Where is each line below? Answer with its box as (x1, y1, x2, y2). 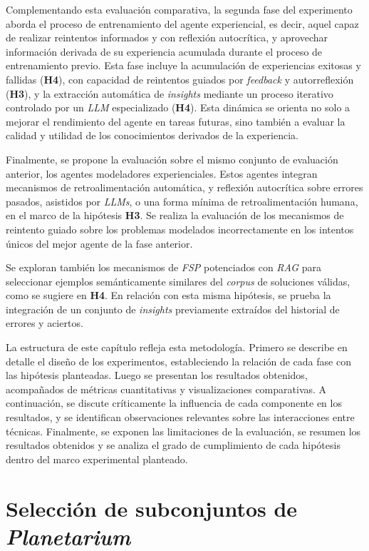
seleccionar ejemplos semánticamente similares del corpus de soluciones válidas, (6, 273, 350, 288)
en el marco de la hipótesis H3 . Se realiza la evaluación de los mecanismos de (6, 208, 344, 223)
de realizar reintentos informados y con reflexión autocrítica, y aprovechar (6, 30, 328, 45)
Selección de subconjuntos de (6, 493, 298, 522)
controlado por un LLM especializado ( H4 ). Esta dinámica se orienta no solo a (6, 100, 350, 115)
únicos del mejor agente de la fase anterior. (6, 236, 193, 251)
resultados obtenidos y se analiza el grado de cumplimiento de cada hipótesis (6, 438, 341, 453)
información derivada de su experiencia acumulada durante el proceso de (6, 44, 323, 59)
